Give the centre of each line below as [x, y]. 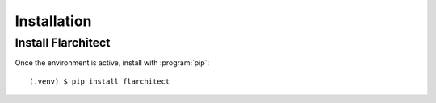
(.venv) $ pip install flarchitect [100, 81]
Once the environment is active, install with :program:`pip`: [112, 63]
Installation [53, 21]
